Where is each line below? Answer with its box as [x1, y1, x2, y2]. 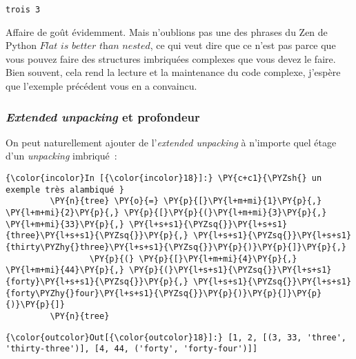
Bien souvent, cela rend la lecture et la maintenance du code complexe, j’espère [6, 65, 341, 79]
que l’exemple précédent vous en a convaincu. [6, 79, 197, 93]
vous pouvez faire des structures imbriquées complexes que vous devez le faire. [6, 51, 336, 66]
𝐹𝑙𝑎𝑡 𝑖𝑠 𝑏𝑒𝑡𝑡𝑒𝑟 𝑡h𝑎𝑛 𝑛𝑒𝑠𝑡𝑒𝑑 [39, 41, 150, 52]
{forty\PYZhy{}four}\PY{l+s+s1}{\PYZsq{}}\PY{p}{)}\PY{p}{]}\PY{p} [6, 288, 322, 298]
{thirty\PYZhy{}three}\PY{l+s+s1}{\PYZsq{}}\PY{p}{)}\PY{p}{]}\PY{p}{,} [6, 242, 346, 252]
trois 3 [6, 5, 41, 14]
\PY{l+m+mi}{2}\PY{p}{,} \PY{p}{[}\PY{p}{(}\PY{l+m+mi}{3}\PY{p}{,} [6, 208, 327, 217]
